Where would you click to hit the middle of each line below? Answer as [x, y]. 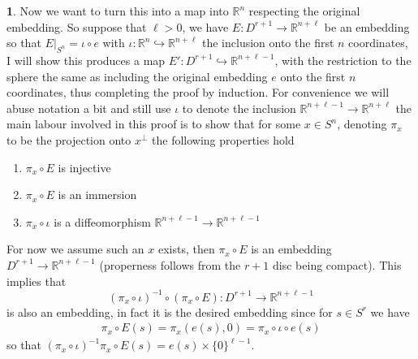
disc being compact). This [337, 264]
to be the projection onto [69, 139]
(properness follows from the [170, 264]
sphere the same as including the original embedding [137, 76]
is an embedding [291, 249]
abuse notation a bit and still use [89, 108]
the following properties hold [223, 139]
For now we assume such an [75, 249]
